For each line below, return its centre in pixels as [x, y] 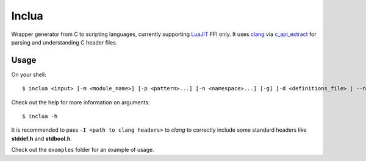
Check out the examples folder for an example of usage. [83, 150]
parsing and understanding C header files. [64, 42]
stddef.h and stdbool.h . [42, 138]
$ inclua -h [40, 116]
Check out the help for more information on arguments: [81, 102]
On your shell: [29, 74]
